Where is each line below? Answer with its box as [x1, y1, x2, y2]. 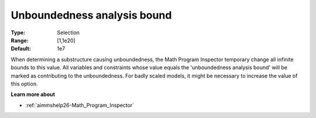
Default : [11, 45, 32, 52]
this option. [11, 80, 38, 87]
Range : [11, 37, 29, 44]
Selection [57, 29, 80, 36]
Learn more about [11, 91, 56, 98]
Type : [11, 29, 26, 36]
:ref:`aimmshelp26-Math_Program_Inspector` [25, 102, 135, 109]
